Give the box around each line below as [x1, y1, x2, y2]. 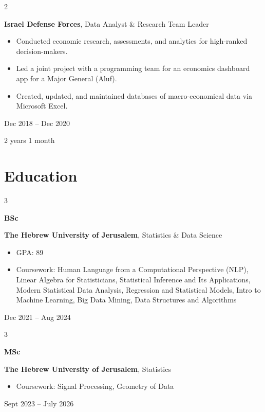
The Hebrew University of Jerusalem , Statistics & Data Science [4, 229, 222, 240]
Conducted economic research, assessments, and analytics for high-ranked [16, 35, 248, 46]
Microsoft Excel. [16, 100, 68, 111]
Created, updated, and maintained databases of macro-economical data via [16, 90, 252, 101]
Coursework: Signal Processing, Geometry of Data [16, 381, 174, 391]
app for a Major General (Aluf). [16, 73, 117, 83]
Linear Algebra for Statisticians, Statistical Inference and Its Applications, [16, 274, 251, 285]
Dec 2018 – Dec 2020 [4, 117, 70, 128]
